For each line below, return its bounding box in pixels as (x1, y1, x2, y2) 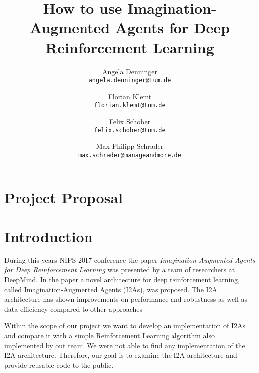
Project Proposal (4, 187, 123, 207)
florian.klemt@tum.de (94, 102, 166, 109)
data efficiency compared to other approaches (4, 303, 143, 314)
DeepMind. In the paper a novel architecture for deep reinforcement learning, (4, 274, 240, 284)
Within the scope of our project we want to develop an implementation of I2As (4, 320, 245, 331)
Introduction (4, 226, 93, 246)
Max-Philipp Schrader (96, 141, 164, 151)
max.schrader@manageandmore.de (78, 151, 181, 159)
